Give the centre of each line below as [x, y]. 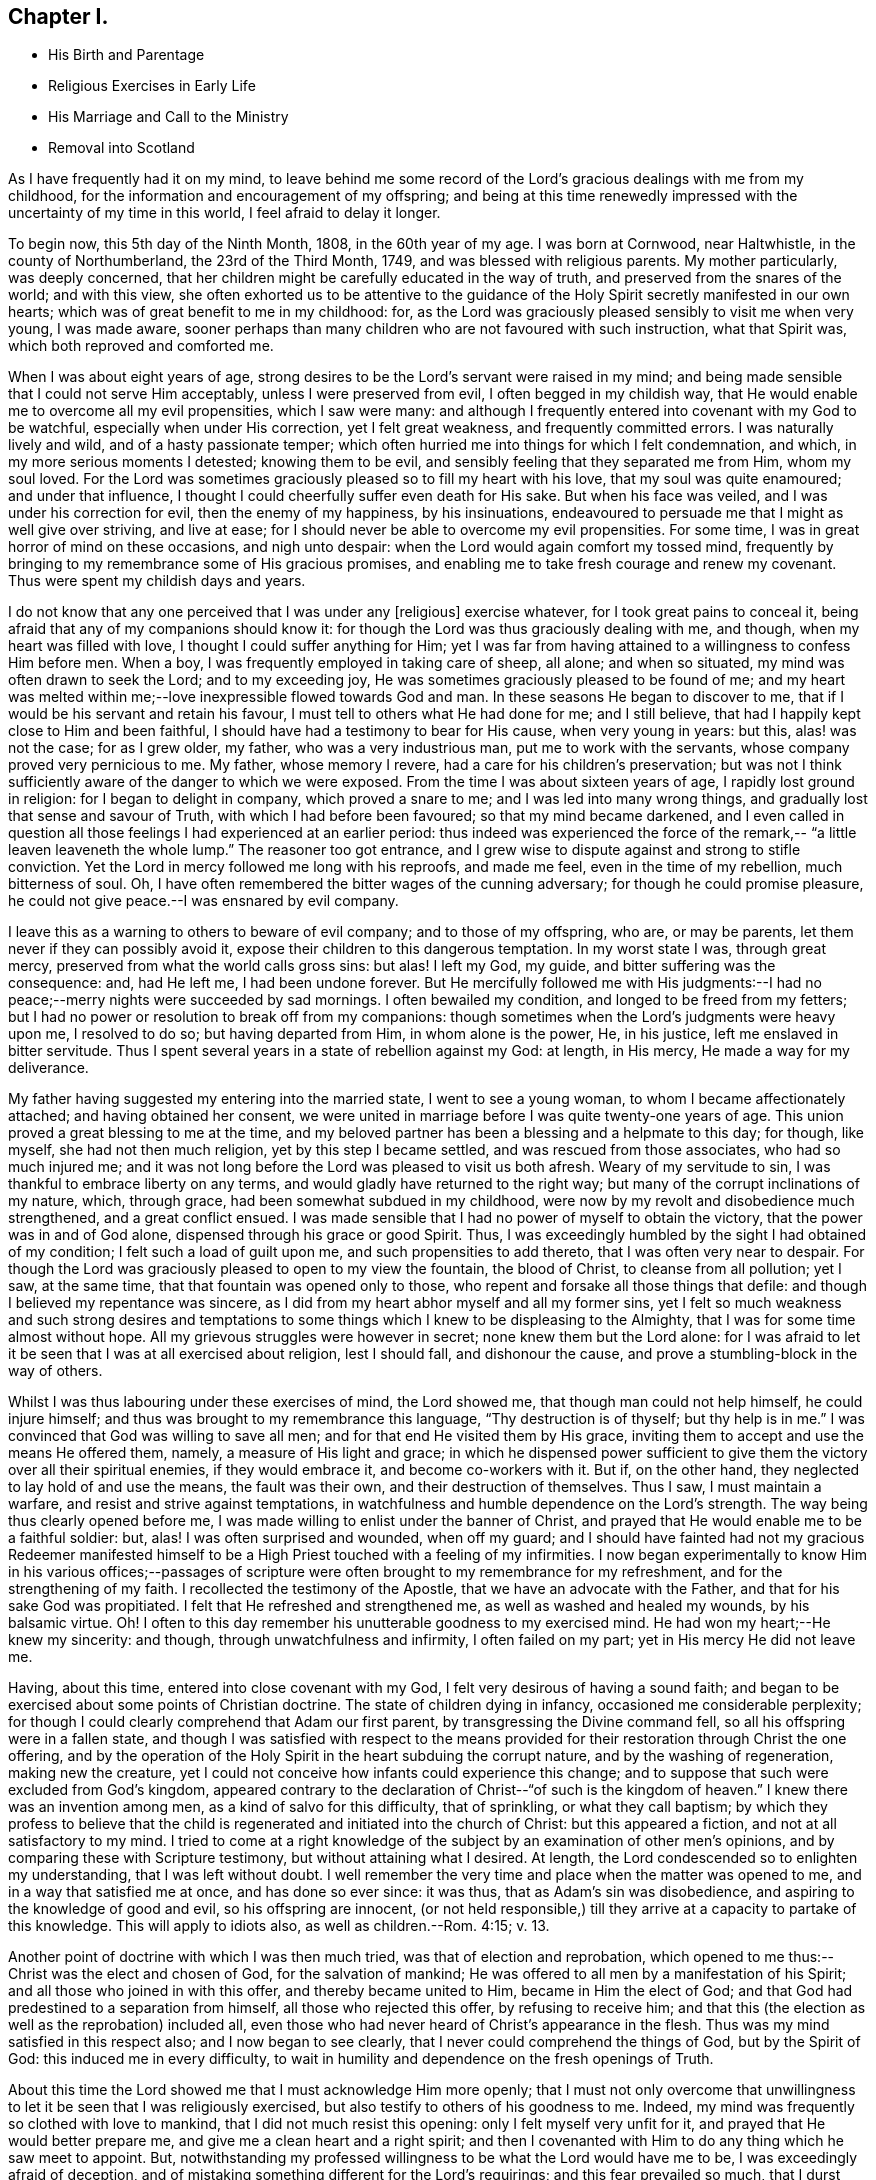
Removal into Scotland [121, 148]
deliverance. [48, 1068]
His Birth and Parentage [126, 55]
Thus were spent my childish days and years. [157, 581]
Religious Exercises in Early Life [152, 86]
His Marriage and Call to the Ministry [168, 117]
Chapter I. [58, 16]
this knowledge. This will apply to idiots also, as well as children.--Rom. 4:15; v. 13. [279, 1926]
